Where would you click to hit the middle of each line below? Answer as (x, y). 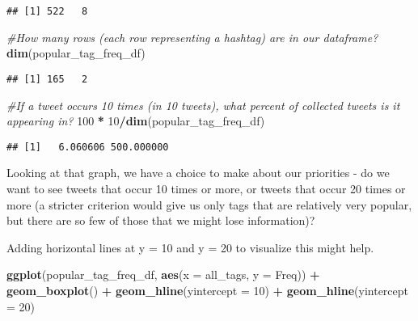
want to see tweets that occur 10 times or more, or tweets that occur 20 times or (206, 188)
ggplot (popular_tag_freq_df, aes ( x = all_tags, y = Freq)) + (163, 275)
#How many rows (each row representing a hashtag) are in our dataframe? (192, 37)
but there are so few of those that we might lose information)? (161, 220)
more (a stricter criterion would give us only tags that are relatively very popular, (209, 204)
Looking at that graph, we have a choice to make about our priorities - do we (198, 173)
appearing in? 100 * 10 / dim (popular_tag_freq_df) (136, 121)
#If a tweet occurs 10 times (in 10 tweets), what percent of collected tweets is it (203, 105)
